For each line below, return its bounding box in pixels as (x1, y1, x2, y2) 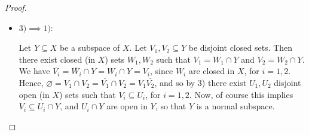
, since (150, 65, 173, 77)
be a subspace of (59, 41, 120, 54)
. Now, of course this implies (189, 88, 293, 100)
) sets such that (59, 88, 116, 100)
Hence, (19, 76, 44, 88)
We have (19, 65, 50, 77)
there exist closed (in (19, 53, 96, 65)
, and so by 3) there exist (154, 76, 247, 88)
